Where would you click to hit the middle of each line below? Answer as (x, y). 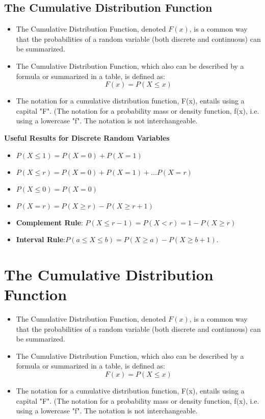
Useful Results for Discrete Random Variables (87, 137)
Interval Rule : (41, 239)
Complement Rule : (49, 222)
